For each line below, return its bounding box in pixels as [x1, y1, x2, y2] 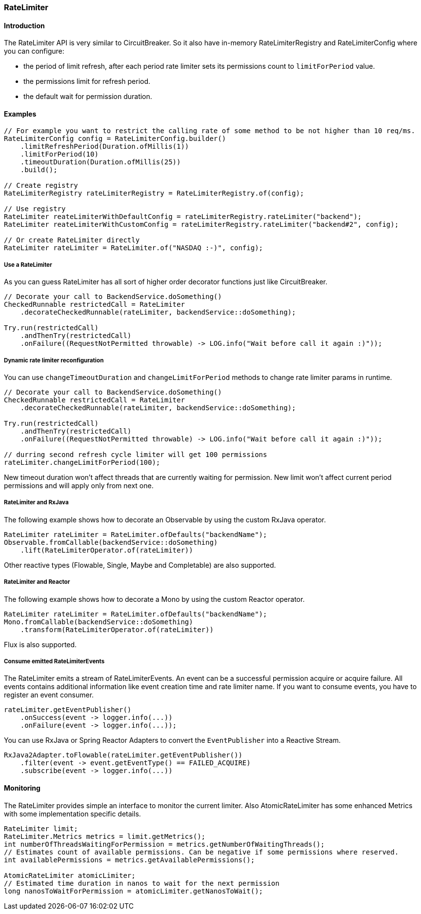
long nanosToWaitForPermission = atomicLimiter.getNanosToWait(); [4, 887, 263, 895]
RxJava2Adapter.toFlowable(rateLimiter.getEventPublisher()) [4, 751, 242, 759]
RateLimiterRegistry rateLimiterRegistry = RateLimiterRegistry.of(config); [4, 189, 304, 198]
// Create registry [4, 181, 78, 190]
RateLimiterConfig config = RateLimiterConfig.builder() [4, 135, 226, 143]
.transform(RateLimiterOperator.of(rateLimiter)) [20, 625, 214, 634]
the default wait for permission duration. [23, 92, 152, 101]
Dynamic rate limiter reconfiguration [4, 357, 104, 364]
